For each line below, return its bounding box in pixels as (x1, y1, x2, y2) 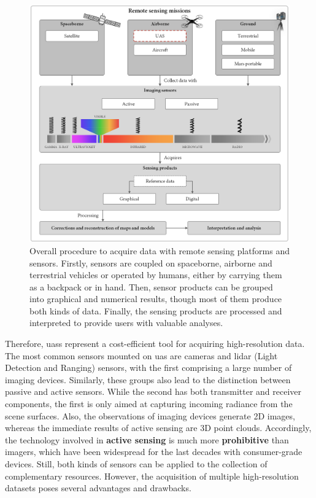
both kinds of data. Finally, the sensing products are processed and (29, 304, 282, 317)
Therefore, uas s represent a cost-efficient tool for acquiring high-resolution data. (5, 337, 305, 350)
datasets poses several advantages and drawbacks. (5, 481, 191, 494)
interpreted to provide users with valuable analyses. (29, 316, 223, 329)
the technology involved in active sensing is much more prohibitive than (5, 433, 289, 446)
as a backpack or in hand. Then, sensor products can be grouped (29, 280, 273, 293)
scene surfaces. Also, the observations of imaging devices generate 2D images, (5, 409, 295, 422)
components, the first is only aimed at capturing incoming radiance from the (5, 397, 293, 410)
